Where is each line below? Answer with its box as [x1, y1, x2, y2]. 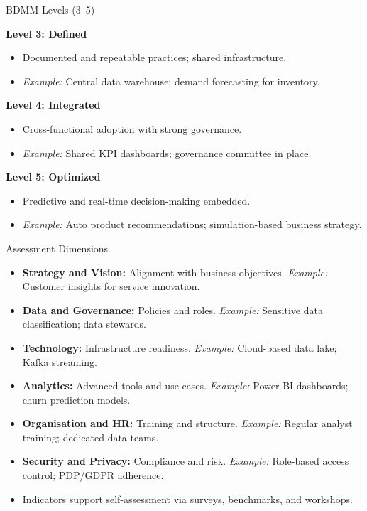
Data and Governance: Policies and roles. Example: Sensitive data [22, 302, 323, 317]
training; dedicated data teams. [22, 429, 159, 444]
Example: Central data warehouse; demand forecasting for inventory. [22, 73, 320, 88]
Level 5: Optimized [6, 169, 101, 184]
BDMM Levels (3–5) [6, 2, 95, 16]
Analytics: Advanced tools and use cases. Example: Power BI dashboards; [22, 378, 349, 393]
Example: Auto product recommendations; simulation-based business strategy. [22, 217, 362, 232]
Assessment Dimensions [6, 240, 109, 255]
